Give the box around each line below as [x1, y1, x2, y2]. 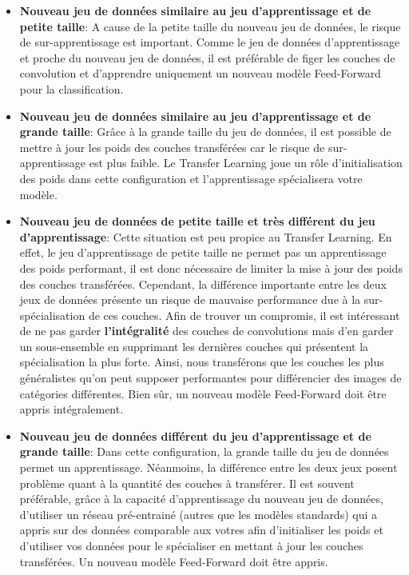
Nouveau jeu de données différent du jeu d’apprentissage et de [19, 427, 371, 444]
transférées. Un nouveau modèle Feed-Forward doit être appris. [19, 553, 328, 569]
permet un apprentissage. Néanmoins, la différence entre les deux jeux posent [19, 459, 398, 476]
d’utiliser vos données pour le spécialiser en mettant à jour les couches [19, 537, 363, 553]
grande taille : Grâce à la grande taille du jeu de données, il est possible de [19, 123, 391, 140]
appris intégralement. [19, 401, 124, 417]
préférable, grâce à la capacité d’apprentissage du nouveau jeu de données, [19, 490, 383, 507]
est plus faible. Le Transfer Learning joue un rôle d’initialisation [89, 154, 403, 171]
